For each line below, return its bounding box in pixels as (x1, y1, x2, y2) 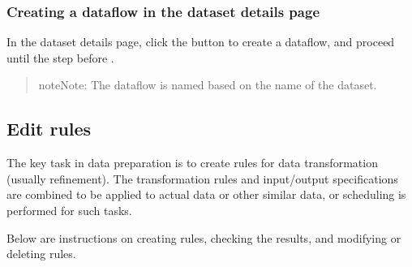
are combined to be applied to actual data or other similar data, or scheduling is (6, 186, 406, 203)
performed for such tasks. (6, 201, 132, 218)
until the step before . (6, 49, 114, 66)
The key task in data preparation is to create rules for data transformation (6, 154, 378, 171)
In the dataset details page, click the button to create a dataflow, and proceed (6, 33, 395, 50)
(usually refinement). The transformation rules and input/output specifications (6, 170, 398, 187)
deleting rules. (6, 245, 76, 262)
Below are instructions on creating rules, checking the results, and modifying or (6, 229, 401, 246)
